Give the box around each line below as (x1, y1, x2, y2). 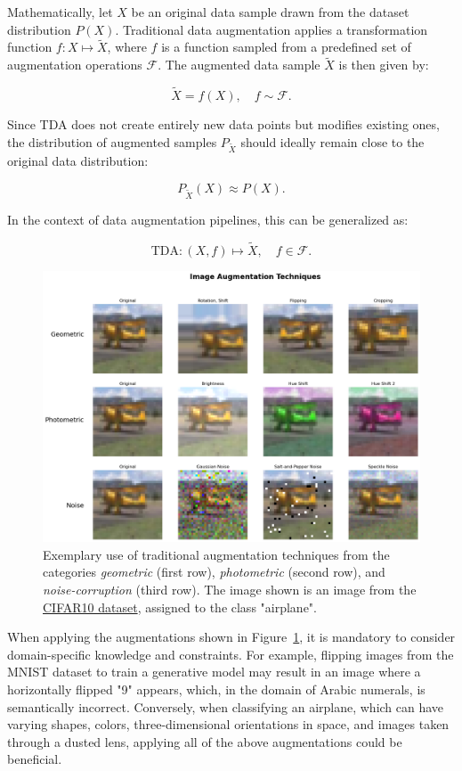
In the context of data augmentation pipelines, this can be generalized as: (7, 209, 409, 228)
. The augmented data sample (158, 55, 320, 74)
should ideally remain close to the (240, 132, 425, 151)
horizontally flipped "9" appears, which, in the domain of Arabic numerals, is (7, 680, 426, 699)
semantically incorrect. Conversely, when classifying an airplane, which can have (7, 697, 444, 716)
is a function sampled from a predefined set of (161, 37, 411, 56)
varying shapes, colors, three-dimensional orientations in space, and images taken (7, 715, 450, 734)
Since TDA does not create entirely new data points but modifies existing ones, (7, 115, 440, 134)
